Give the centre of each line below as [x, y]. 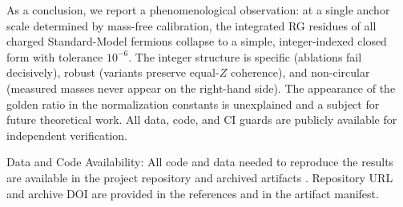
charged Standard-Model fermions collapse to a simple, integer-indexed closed [197, 41]
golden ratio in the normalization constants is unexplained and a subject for [193, 103]
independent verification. [67, 135]
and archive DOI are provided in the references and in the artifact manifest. [193, 193]
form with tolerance [55, 56]
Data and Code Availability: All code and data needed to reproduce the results [200, 162]
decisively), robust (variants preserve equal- [113, 72]
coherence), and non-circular [300, 72]
